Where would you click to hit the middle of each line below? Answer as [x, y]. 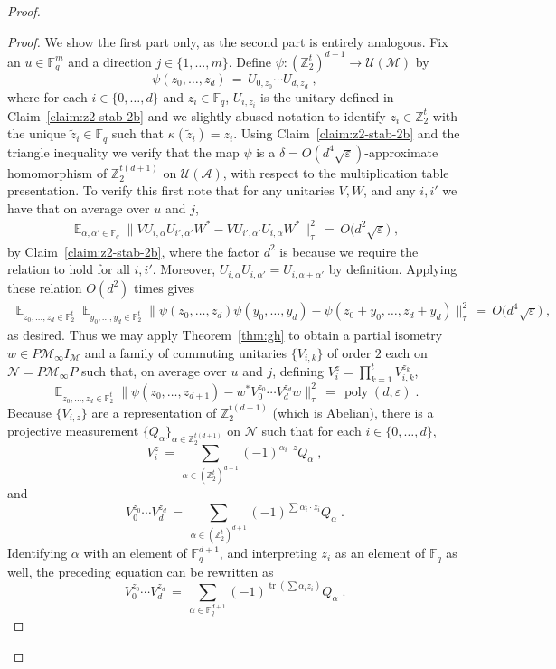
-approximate [401, 151]
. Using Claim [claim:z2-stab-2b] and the [347, 133]
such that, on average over [154, 371]
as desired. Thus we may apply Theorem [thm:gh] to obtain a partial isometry [225, 334]
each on [406, 352]
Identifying [38, 553]
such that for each [311, 431]
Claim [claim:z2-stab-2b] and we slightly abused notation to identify [197, 115]
